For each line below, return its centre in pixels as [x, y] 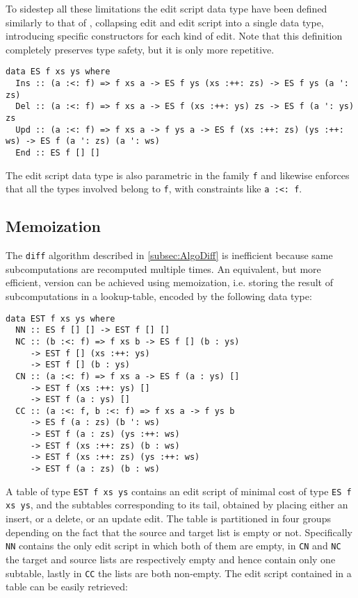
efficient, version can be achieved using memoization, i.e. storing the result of [169, 282]
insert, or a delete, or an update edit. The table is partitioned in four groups [168, 518]
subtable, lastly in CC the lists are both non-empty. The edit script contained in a [179, 573]
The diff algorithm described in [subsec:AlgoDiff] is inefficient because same [169, 255]
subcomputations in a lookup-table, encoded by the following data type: [159, 296]
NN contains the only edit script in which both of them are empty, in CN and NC [173, 546]
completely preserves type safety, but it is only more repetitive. [140, 49]
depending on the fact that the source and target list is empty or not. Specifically [179, 532]
